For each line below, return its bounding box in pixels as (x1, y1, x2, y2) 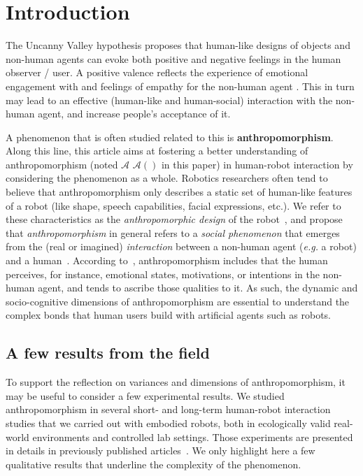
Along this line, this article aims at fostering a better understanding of (6, 143, 308, 158)
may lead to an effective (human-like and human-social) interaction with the (6, 92, 333, 107)
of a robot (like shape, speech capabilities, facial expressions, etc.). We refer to (6, 198, 341, 212)
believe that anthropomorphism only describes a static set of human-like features (6, 185, 353, 199)
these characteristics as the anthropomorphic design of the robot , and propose (6, 212, 343, 226)
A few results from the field (6, 342, 210, 363)
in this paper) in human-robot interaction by (161, 157, 353, 171)
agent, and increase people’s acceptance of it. (38, 106, 231, 121)
